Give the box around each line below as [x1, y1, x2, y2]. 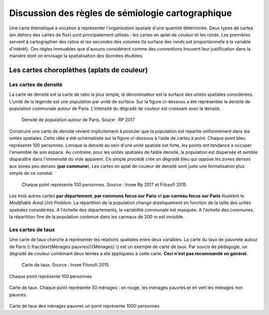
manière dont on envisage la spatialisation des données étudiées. [9, 53, 144, 59]
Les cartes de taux [9, 226, 55, 233]
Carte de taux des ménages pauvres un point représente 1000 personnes [9, 303, 160, 309]
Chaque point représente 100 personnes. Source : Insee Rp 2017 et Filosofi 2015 [21, 181, 186, 187]
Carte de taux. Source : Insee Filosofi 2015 [21, 262, 109, 268]
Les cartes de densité [9, 81, 63, 88]
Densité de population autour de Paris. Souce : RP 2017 [21, 117, 135, 123]
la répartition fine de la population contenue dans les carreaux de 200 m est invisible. [9, 214, 184, 220]
